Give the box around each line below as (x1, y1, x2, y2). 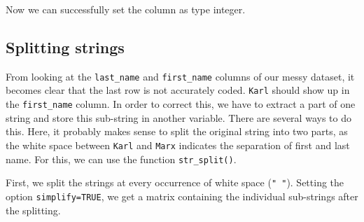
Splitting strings (6, 36, 125, 57)
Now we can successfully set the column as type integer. (6, 2, 246, 16)
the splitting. (6, 202, 61, 217)
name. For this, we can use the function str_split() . (6, 151, 237, 166)
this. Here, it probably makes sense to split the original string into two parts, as (6, 124, 348, 139)
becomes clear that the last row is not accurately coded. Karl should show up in (6, 83, 350, 97)
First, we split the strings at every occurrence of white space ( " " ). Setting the (6, 175, 344, 190)
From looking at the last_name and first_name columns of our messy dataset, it (6, 69, 355, 83)
